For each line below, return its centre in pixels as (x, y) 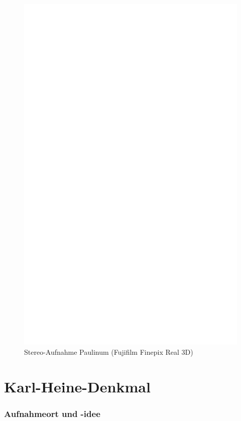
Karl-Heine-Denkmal (77, 386)
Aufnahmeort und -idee (52, 413)
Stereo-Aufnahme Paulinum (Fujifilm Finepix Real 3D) (109, 352)
